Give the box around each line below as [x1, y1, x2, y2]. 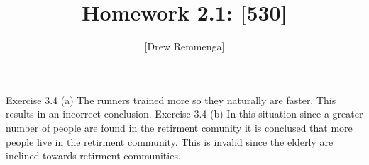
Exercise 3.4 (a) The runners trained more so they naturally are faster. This [6, 92, 336, 107]
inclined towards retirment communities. [6, 148, 181, 163]
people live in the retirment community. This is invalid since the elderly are [6, 134, 334, 149]
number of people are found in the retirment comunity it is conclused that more [6, 120, 353, 135]
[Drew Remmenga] [144, 39, 225, 54]
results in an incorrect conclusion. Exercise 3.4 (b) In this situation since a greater [6, 106, 363, 121]
